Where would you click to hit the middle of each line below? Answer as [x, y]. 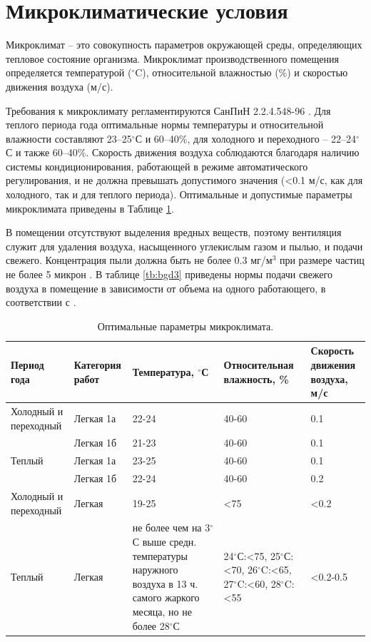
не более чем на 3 [171, 528]
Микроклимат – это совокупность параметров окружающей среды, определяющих [184, 45]
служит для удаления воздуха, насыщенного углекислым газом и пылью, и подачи [184, 246]
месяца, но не [162, 611]
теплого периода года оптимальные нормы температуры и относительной [165, 124]
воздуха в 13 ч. [165, 583]
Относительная [259, 365]
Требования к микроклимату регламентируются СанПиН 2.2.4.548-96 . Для [168, 110]
